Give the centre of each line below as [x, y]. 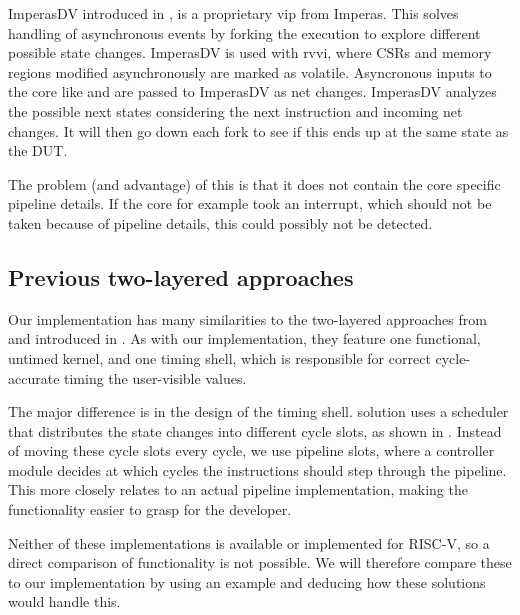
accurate [34, 377]
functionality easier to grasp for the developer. [150, 509]
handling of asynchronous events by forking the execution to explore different [244, 32]
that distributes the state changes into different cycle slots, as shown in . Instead [255, 430]
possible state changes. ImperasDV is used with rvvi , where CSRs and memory [250, 52]
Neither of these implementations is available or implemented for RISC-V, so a [249, 542]
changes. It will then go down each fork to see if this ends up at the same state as [258, 130]
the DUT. [38, 150]
